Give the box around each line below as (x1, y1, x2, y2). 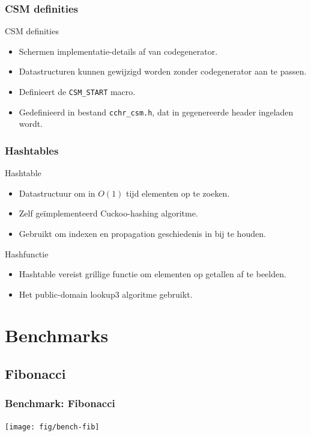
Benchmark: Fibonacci (5, 396, 115, 411)
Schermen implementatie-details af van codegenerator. (19, 45, 218, 57)
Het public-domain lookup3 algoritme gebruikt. (19, 287, 193, 300)
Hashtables (5, 143, 59, 158)
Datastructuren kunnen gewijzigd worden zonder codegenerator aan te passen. (19, 65, 307, 78)
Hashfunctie (5, 247, 49, 260)
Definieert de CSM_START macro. (19, 85, 136, 97)
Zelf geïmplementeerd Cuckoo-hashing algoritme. (19, 207, 198, 220)
